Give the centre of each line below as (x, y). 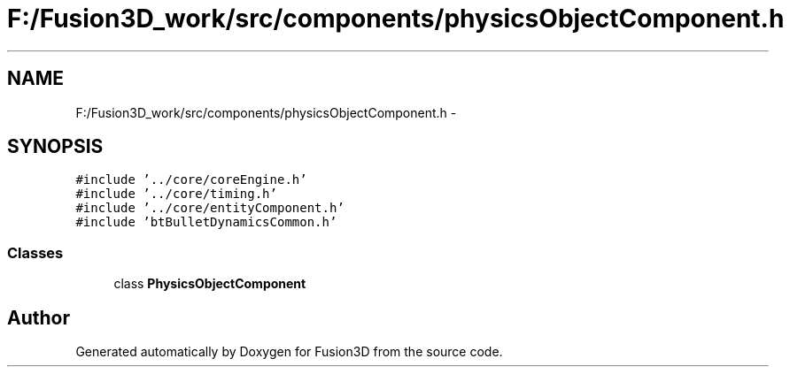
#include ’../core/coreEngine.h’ (191, 180)
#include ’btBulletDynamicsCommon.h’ (206, 222)
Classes (35, 252)
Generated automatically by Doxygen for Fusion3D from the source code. (289, 352)
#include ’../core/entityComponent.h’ (210, 208)
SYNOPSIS (55, 147)
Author (39, 317)
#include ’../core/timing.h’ (176, 194)
